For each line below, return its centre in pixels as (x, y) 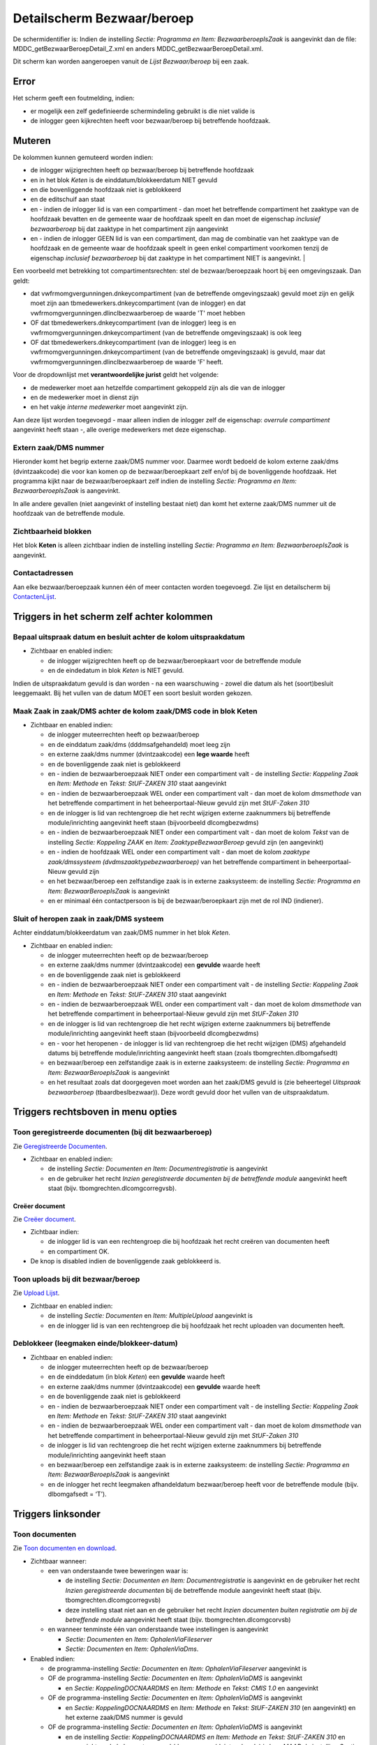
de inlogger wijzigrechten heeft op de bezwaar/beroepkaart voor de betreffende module (175, 660)
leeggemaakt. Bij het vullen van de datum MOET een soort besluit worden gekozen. (133, 693)
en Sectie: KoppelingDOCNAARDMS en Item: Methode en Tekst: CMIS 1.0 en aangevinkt (192, 1688)
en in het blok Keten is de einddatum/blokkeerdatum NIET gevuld (124, 180)
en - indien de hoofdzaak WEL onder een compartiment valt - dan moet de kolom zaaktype (179, 852)
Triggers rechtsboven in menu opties (95, 1112)
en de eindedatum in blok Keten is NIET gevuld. (116, 671)
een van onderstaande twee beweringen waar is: (118, 1571)
